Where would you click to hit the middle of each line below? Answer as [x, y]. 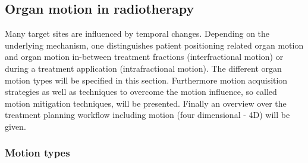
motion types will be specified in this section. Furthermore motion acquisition [146, 80]
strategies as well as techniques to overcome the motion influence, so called [141, 92]
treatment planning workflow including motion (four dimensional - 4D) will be [147, 115]
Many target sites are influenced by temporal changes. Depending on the [137, 33]
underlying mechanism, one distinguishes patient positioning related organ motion [154, 45]
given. [15, 126]
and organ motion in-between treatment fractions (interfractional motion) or [144, 57]
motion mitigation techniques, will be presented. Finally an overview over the [146, 103]
